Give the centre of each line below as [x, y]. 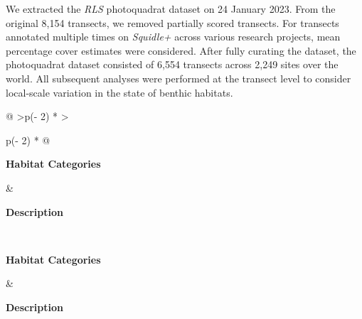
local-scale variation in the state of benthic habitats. [119, 92]
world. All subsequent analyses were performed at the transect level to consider [179, 78]
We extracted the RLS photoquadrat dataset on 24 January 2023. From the [171, 9]
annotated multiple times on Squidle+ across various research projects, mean [173, 37]
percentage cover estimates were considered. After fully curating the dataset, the [181, 50]
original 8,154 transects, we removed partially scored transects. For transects [172, 22]
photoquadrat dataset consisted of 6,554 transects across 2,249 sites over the [172, 64]
